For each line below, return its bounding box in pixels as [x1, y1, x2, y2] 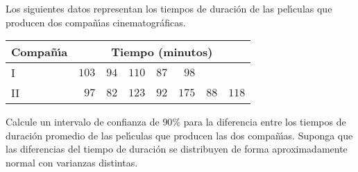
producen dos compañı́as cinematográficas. [6, 15, 186, 29]
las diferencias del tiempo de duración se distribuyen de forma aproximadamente [6, 141, 348, 156]
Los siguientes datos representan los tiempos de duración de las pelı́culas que [6, 1, 332, 15]
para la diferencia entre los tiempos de [183, 114, 346, 129]
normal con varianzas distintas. [6, 155, 138, 169]
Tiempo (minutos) [111, 44, 213, 60]
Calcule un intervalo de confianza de [6, 114, 160, 129]
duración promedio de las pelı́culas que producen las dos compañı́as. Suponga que [6, 128, 353, 142]
